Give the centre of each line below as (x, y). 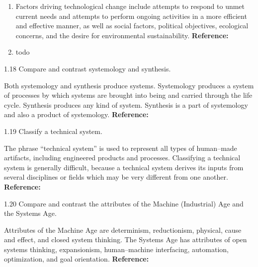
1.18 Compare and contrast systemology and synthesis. (87, 68)
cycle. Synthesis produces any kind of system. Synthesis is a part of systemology (126, 104)
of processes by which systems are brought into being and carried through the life (128, 95)
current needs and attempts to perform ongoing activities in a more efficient (131, 16)
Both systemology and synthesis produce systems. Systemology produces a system (129, 85)
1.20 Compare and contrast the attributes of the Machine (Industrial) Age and (124, 203)
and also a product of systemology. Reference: (76, 114)
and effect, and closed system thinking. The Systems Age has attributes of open (126, 239)
